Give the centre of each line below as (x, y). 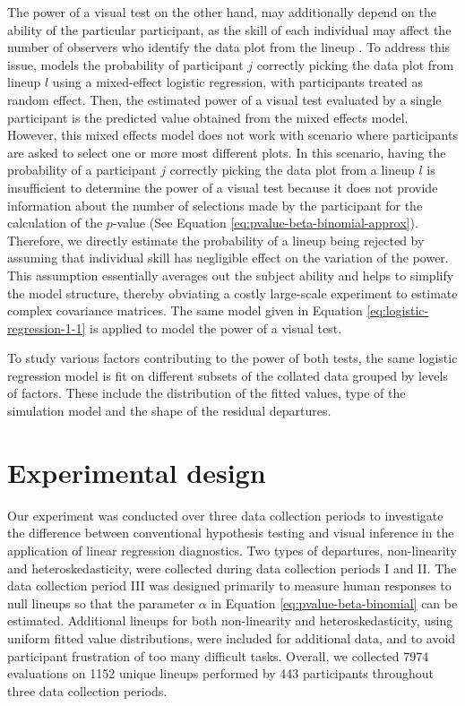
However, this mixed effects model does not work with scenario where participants (232, 135)
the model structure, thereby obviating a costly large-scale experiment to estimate (232, 293)
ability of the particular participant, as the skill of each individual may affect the (229, 29)
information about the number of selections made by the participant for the (215, 205)
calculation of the (55, 223)
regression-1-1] (47, 327)
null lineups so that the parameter (101, 603)
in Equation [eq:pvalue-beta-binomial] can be (334, 603)
